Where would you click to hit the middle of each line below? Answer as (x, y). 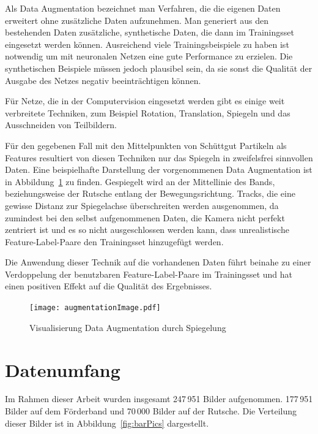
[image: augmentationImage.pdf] (95, 308)
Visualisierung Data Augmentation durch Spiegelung (128, 327)
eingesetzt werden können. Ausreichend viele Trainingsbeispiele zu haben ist (147, 44)
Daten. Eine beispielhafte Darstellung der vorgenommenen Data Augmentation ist (159, 169)
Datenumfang (63, 369)
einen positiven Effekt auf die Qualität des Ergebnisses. (109, 286)
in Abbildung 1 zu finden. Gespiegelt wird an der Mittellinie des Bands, (140, 181)
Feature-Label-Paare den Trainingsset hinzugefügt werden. (114, 241)
